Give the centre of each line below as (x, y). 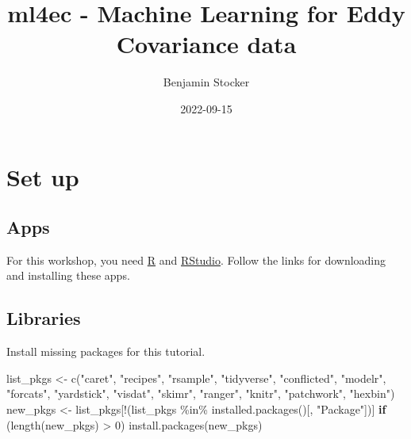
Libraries (44, 318)
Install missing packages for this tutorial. (106, 351)
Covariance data (206, 44)
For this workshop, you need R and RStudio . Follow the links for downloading (196, 260)
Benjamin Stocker (206, 82)
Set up (43, 176)
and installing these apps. (68, 275)
